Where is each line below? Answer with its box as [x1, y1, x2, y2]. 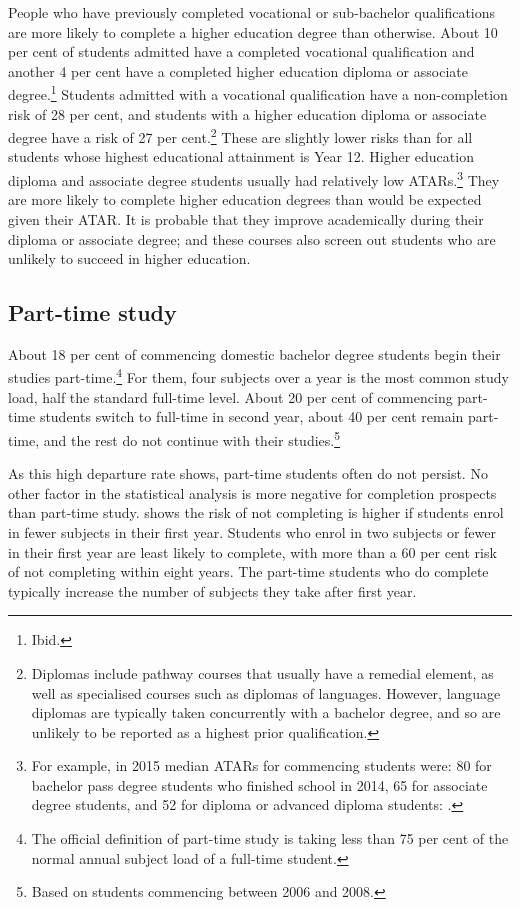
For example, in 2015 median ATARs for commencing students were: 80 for [31, 755, 492, 776]
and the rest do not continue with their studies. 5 [43, 426, 341, 450]
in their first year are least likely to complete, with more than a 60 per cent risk [8, 541, 497, 562]
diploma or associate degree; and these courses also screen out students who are [8, 228, 496, 249]
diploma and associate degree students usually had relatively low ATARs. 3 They [8, 167, 500, 190]
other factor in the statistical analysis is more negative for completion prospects [8, 482, 497, 503]
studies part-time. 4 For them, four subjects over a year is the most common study [8, 364, 510, 388]
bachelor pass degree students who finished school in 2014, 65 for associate [31, 774, 488, 795]
